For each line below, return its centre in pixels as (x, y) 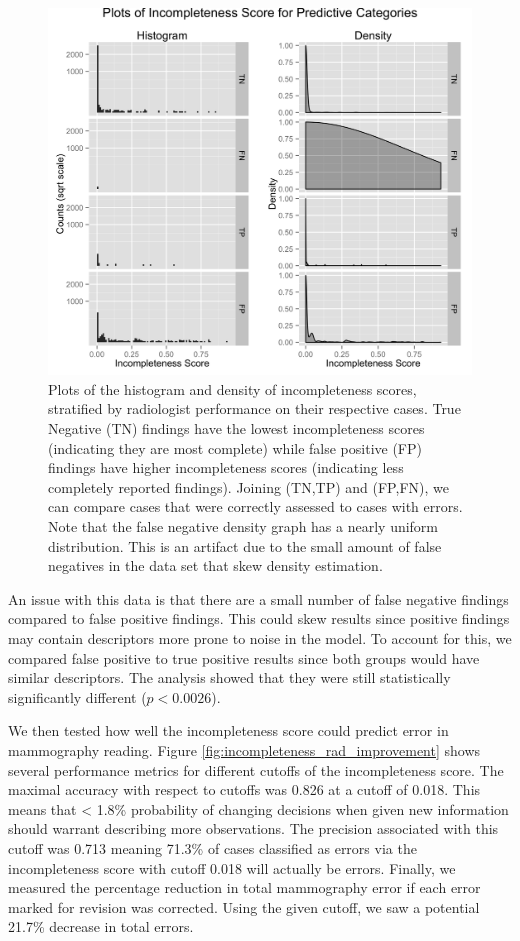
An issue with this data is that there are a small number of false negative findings (258, 598)
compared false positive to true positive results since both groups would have (244, 657)
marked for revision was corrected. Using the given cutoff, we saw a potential (244, 906)
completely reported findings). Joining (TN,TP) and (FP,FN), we (248, 486)
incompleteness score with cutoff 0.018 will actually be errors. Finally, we (232, 867)
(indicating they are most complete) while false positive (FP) (235, 447)
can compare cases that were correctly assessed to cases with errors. (255, 506)
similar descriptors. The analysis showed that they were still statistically (229, 677)
